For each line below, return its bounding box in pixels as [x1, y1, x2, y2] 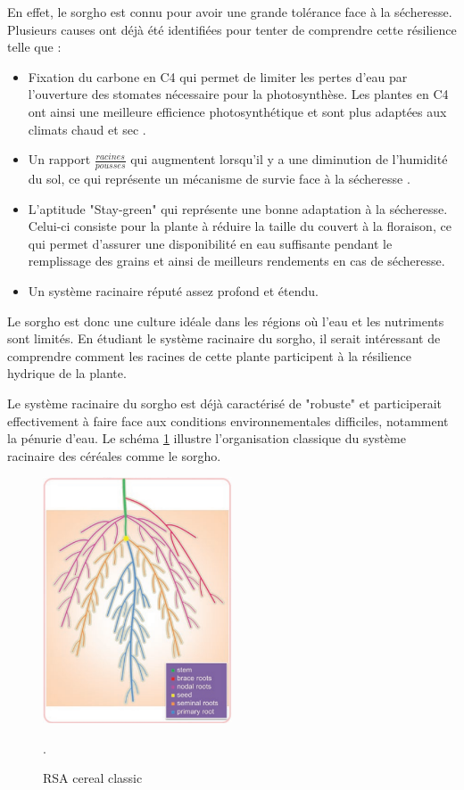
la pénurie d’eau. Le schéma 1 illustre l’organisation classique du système [7, 429, 406, 448]
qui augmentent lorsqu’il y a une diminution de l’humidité [130, 150, 448, 169]
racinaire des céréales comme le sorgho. [7, 446, 221, 465]
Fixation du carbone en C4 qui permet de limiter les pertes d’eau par [28, 67, 408, 86]
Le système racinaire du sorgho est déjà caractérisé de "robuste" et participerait [7, 393, 443, 412]
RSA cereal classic [43, 769, 143, 787]
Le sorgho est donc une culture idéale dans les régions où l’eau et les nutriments [7, 311, 444, 330]
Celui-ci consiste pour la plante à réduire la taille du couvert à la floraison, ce [28, 217, 452, 235]
